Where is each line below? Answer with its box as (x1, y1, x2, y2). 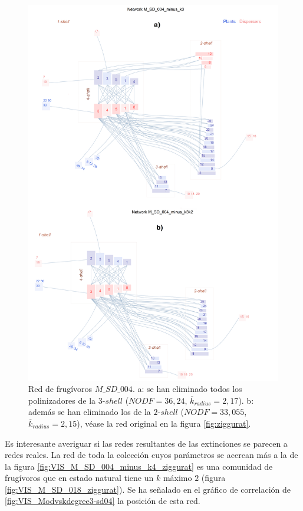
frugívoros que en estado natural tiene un (5, 472, 154, 484)
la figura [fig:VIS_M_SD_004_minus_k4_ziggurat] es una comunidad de (5, 460, 273, 472)
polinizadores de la (28, 394, 96, 406)
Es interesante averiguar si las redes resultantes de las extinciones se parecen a (5, 437, 288, 449)
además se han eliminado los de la (28, 405, 151, 418)
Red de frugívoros (28, 383, 93, 395)
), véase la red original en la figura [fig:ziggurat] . (77, 417, 251, 429)
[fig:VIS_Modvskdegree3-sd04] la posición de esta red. (5, 494, 200, 507)
